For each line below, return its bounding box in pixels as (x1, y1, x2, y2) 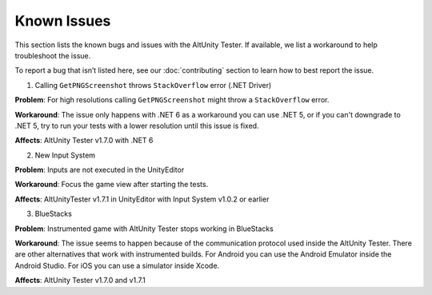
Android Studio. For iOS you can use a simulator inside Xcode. (14, 261, 220, 270)
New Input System (34, 150, 96, 160)
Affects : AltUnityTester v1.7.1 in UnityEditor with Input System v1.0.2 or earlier (14, 194, 270, 204)
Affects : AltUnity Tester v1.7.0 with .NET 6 (14, 136, 154, 146)
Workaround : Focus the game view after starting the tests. (14, 180, 209, 189)
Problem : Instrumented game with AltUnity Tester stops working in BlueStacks (14, 224, 274, 233)
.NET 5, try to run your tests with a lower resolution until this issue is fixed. (14, 121, 259, 130)
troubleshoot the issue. (14, 50, 91, 60)
